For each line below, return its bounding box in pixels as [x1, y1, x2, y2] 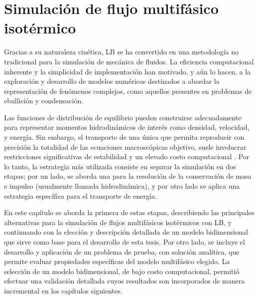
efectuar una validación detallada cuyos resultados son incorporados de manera [4, 276, 245, 286]
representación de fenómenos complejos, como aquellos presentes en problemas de [4, 85, 252, 96]
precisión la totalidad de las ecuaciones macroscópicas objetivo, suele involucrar [4, 141, 247, 152]
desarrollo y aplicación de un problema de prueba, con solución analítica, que [4, 246, 240, 257]
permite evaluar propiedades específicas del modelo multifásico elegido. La [4, 256, 230, 267]
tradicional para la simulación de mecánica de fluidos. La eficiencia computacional [4, 56, 254, 66]
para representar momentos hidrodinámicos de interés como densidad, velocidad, [4, 122, 250, 132]
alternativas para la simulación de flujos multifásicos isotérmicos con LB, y [4, 217, 232, 227]
